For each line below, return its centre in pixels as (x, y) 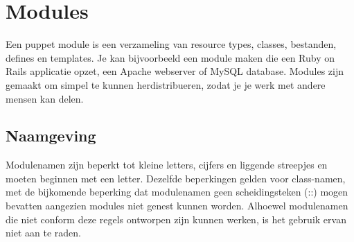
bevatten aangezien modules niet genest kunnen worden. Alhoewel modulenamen (177, 206)
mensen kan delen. (45, 98)
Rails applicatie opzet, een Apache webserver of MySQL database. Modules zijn (175, 71)
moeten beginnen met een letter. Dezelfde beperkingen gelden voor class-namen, (176, 178)
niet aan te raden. (43, 233)
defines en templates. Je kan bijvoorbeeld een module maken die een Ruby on (170, 57)
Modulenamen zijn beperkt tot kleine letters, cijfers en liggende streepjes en (167, 165)
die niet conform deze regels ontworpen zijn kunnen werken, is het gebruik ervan (176, 219)
